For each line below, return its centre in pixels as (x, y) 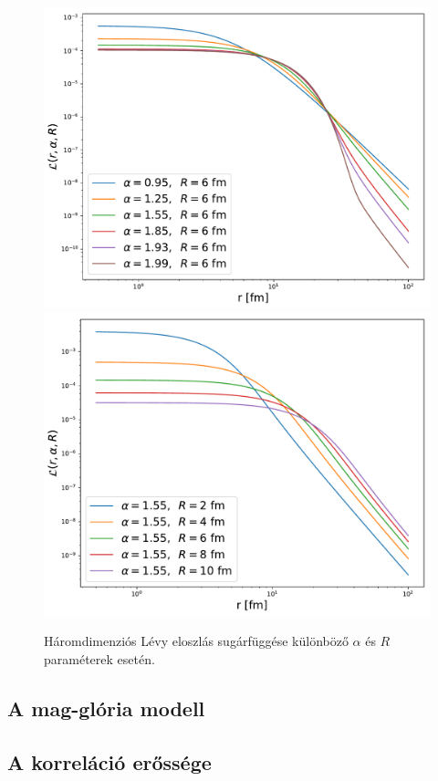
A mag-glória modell (106, 708)
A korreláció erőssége (109, 761)
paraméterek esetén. (99, 658)
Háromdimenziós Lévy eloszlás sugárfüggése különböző (196, 641)
